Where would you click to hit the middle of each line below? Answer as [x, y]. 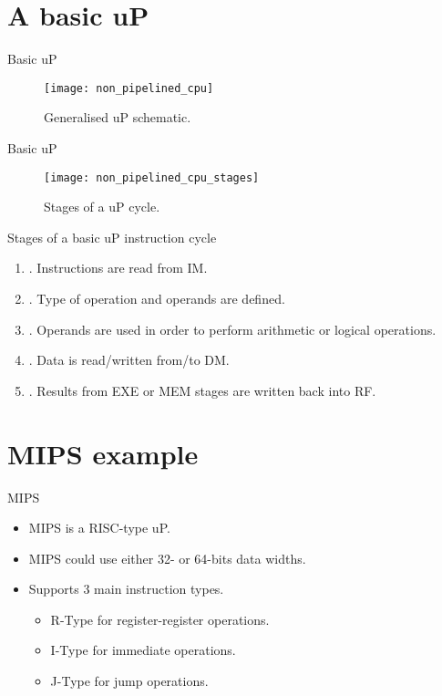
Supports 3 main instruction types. [126, 589]
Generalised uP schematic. [118, 117]
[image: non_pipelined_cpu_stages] [152, 177]
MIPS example [103, 453]
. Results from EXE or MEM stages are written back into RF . [202, 390]
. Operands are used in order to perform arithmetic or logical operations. [232, 329]
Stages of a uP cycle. [102, 207]
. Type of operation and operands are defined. [157, 298]
